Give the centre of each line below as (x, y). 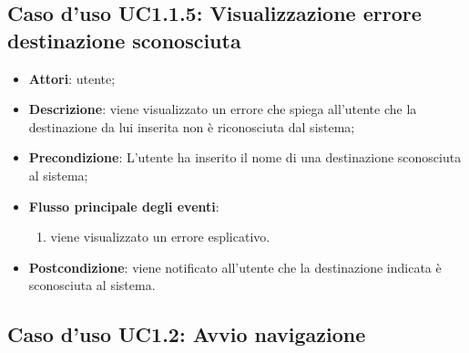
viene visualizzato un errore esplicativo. (160, 237)
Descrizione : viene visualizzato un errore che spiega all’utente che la (223, 109)
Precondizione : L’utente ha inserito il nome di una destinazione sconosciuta (245, 157)
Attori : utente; (72, 78)
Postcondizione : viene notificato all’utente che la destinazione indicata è (235, 267)
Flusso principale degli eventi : (124, 206)
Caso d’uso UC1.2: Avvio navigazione (187, 334)
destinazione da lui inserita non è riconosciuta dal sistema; (192, 126)
